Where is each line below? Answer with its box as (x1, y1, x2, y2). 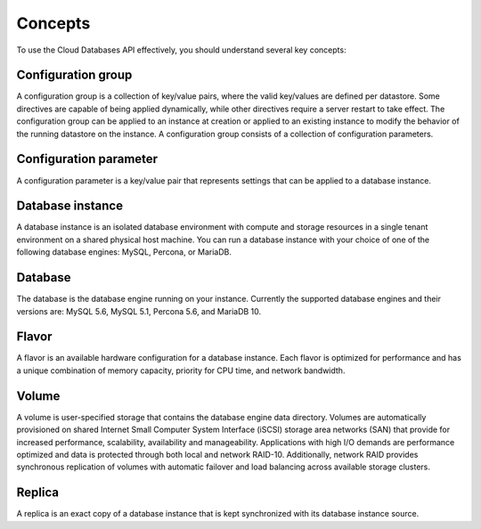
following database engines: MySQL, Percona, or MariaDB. (16, 247, 232, 257)
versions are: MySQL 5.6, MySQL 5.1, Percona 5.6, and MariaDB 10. (16, 305, 262, 316)
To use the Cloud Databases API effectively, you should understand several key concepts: (16, 45, 346, 55)
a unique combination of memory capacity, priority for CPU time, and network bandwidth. (16, 365, 346, 376)
